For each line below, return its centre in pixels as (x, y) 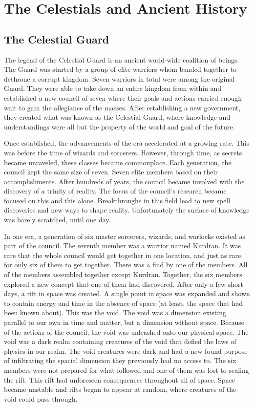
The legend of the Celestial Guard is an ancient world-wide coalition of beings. (122, 59)
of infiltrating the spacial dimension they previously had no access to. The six (120, 360)
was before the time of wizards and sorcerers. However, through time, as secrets (123, 152)
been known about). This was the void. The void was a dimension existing (115, 312)
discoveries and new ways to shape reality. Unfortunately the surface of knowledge (127, 210)
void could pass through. (41, 398)
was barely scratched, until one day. (57, 220)
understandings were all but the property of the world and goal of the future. (119, 126)
